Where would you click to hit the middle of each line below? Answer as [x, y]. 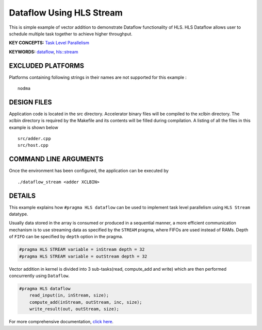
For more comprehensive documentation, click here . [61, 322]
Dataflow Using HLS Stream [66, 13]
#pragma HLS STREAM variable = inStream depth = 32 [82, 250]
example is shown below [33, 127]
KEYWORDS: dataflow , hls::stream [44, 52]
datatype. [19, 214]
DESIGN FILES [30, 102]
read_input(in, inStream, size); [69, 295]
